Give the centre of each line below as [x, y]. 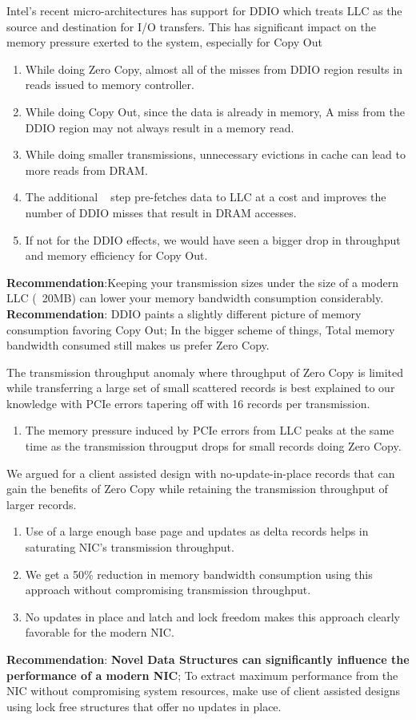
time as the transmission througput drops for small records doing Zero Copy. [213, 446]
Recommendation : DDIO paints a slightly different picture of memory [184, 313]
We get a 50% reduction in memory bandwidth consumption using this [199, 574]
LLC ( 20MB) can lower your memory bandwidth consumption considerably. [195, 298]
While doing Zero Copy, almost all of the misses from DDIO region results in [214, 69]
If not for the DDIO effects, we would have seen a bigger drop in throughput [213, 239]
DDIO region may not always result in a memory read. [160, 127]
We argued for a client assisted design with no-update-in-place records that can [201, 473]
